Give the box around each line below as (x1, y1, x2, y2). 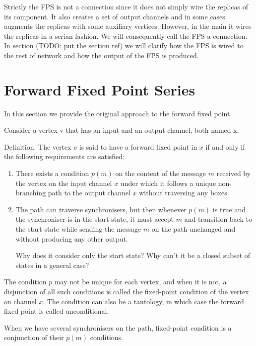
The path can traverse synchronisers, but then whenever (15, 204, 187, 214)
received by (216, 168, 251, 178)
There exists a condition (15, 168, 89, 178)
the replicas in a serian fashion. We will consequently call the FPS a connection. (4, 30, 248, 41)
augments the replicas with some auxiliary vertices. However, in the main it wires (4, 21, 252, 31)
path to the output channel (48, 187, 130, 198)
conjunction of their (4, 332, 64, 343)
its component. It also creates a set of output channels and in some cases (4, 11, 225, 21)
